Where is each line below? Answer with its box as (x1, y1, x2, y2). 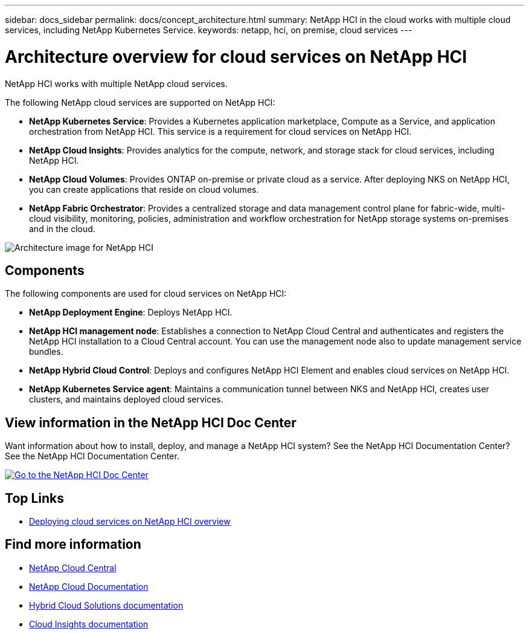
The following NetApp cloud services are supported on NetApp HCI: (5, 97, 275, 108)
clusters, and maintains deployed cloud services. (29, 394, 223, 405)
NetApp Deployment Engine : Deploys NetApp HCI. (29, 307, 232, 318)
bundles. (29, 346, 63, 357)
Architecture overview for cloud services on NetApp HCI (5, 46, 467, 67)
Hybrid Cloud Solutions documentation (29, 600, 184, 610)
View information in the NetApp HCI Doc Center (5, 415, 297, 430)
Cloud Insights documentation (29, 618, 149, 629)
